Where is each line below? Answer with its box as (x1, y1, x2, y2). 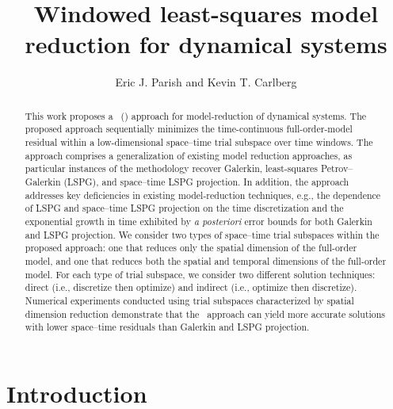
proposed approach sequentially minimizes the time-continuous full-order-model (25, 122, 353, 136)
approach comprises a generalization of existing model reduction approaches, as (25, 148, 353, 162)
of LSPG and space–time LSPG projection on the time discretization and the (25, 201, 344, 215)
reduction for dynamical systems (25, 28, 387, 60)
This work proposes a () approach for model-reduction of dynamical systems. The (25, 109, 367, 122)
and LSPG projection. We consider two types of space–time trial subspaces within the (25, 227, 380, 241)
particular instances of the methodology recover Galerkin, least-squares (25, 162, 319, 175)
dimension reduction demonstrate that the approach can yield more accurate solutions (25, 307, 386, 320)
